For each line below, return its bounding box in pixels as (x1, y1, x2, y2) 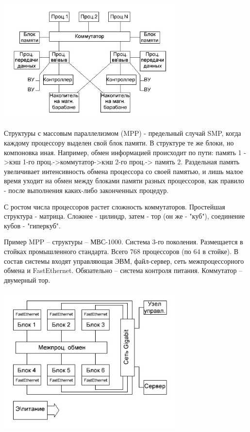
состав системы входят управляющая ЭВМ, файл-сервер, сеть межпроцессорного (4, 256, 244, 266)
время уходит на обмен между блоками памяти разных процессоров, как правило (4, 176, 244, 186)
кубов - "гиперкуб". (4, 220, 61, 230)
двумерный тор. (4, 274, 50, 285)
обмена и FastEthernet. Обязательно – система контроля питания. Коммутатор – (4, 265, 243, 275)
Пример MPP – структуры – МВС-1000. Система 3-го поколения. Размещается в (4, 237, 243, 247)
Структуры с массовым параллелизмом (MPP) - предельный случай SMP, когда (4, 128, 241, 138)
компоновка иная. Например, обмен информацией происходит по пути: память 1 (4, 147, 242, 157)
